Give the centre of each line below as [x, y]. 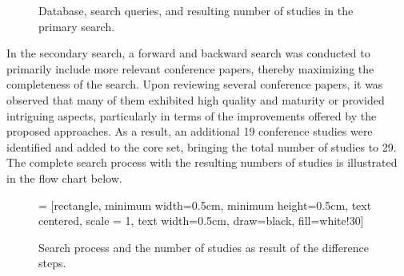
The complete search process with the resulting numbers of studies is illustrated [202, 162]
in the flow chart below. [64, 177]
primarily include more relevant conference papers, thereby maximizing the [190, 68]
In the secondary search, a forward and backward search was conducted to [188, 53]
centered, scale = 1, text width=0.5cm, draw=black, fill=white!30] [201, 221]
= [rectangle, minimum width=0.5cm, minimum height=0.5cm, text [205, 205]
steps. [52, 263]
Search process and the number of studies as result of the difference [204, 247]
